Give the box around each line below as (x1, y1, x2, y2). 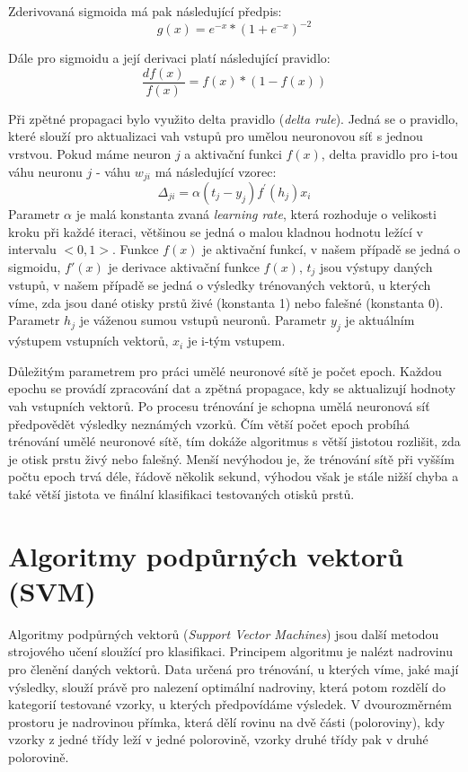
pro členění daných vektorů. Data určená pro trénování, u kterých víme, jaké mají (8, 660, 459, 679)
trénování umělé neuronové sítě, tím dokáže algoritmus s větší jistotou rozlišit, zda (8, 432, 461, 451)
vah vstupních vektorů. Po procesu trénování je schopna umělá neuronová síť (8, 396, 430, 415)
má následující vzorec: (155, 162, 277, 180)
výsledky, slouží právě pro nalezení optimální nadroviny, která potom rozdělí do (8, 677, 446, 696)
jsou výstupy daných (320, 257, 433, 276)
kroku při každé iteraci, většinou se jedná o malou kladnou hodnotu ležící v (8, 222, 423, 241)
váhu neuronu (8, 162, 83, 180)
